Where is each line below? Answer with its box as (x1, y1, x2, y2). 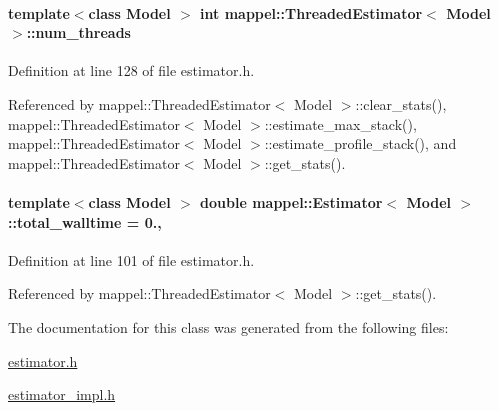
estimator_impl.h (8, 384, 116, 405)
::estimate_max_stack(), (264, 113, 417, 134)
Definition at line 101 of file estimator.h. (8, 249, 255, 270)
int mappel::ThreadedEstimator (200, 2, 423, 23)
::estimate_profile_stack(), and (264, 133, 457, 154)
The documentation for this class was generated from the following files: (8, 316, 449, 337)
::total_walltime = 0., (8, 211, 162, 232)
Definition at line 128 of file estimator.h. (8, 60, 255, 81)
